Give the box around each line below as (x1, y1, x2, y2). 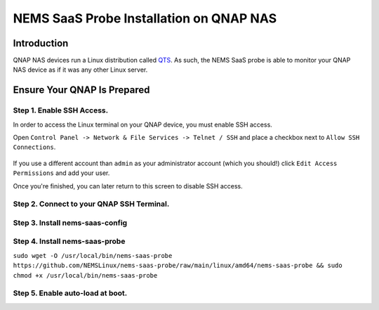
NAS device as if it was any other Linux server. (13, 65, 148, 74)
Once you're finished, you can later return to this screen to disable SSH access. (13, 181, 244, 190)
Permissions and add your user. (13, 169, 110, 177)
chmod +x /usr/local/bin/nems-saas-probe (13, 271, 158, 279)
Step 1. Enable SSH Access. (13, 105, 109, 115)
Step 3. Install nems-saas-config (13, 218, 128, 228)
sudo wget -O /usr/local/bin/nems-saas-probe (13, 252, 173, 259)
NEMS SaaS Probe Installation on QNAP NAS (13, 11, 277, 26)
